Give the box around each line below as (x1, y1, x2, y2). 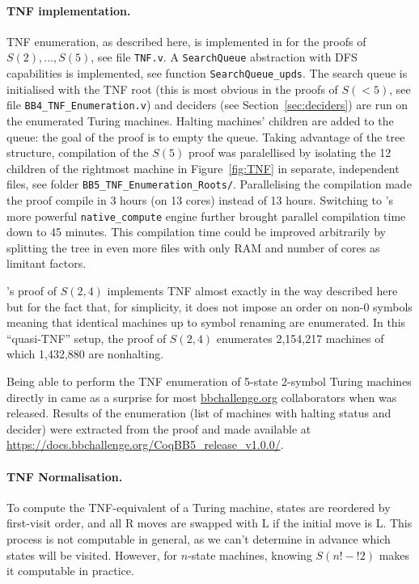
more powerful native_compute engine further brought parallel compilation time (6, 207, 406, 224)
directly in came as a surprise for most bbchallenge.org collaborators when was (6, 388, 397, 405)
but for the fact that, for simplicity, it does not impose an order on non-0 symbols (6, 298, 413, 315)
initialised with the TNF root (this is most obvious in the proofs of (6, 80, 338, 97)
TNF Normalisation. (6, 468, 123, 485)
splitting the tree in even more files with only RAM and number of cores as (6, 239, 380, 256)
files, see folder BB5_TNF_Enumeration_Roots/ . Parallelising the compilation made (6, 176, 412, 193)
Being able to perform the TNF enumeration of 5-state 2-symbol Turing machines (6, 372, 412, 389)
